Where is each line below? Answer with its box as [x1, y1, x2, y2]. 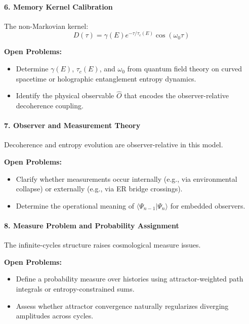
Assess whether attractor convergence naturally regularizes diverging [16, 300, 229, 311]
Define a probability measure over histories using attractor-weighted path [16, 273, 243, 284]
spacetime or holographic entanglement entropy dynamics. [16, 73, 196, 84]
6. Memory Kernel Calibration [4, 1, 113, 12]
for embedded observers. [170, 200, 245, 211]
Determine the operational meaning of [16, 200, 135, 211]
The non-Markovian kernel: [4, 20, 89, 31]
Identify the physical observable [16, 90, 114, 101]
